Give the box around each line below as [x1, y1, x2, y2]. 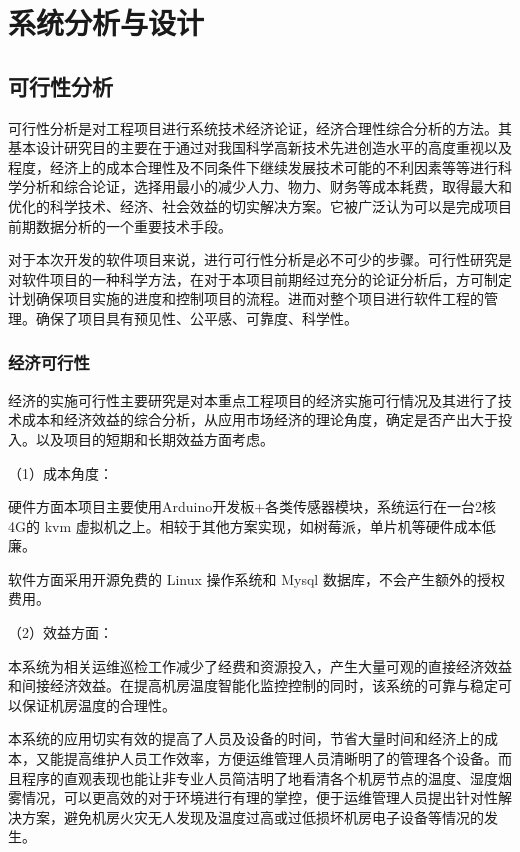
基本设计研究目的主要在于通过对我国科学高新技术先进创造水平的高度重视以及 [8, 137, 512, 158]
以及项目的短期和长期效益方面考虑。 [35, 428, 274, 449]
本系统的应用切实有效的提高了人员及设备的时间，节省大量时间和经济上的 [8, 728, 484, 749]
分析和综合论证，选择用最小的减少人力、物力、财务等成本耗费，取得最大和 [21, 176, 512, 197]
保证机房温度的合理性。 [21, 694, 176, 715]
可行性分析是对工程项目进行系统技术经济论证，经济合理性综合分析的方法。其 [8, 117, 512, 138]
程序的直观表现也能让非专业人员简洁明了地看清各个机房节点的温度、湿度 [21, 767, 498, 788]
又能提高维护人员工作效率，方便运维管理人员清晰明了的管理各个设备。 [35, 748, 498, 769]
